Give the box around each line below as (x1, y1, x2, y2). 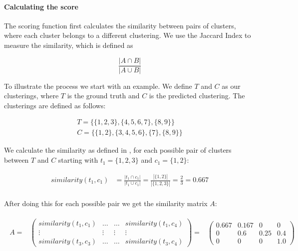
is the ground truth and (67, 90, 140, 101)
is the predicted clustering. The (149, 90, 245, 101)
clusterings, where (4, 90, 59, 101)
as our (222, 80, 241, 91)
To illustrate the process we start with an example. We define (4, 80, 192, 91)
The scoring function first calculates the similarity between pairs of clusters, (4, 20, 236, 30)
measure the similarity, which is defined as (4, 39, 133, 50)
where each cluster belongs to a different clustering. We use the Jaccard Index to (4, 30, 251, 40)
